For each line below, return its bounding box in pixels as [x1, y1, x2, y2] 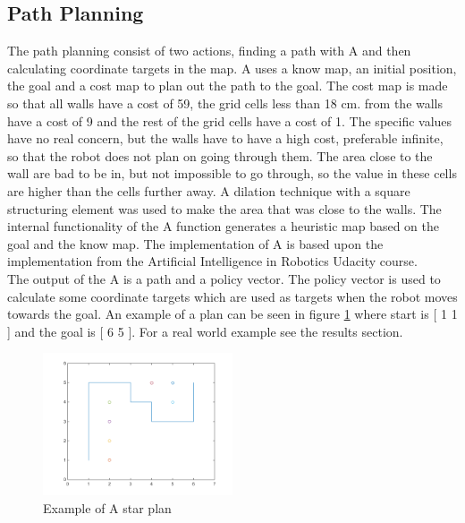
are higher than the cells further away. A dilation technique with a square [7, 181, 410, 200]
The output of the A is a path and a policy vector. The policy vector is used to [7, 269, 441, 287]
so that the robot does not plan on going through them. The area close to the [7, 146, 433, 165]
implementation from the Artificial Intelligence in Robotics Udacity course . [7, 252, 418, 270]
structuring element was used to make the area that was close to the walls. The [7, 199, 442, 218]
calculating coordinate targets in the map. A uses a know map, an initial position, [7, 58, 457, 77]
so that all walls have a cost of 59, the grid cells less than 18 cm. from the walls [7, 93, 444, 112]
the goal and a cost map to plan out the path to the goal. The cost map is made [7, 76, 448, 95]
